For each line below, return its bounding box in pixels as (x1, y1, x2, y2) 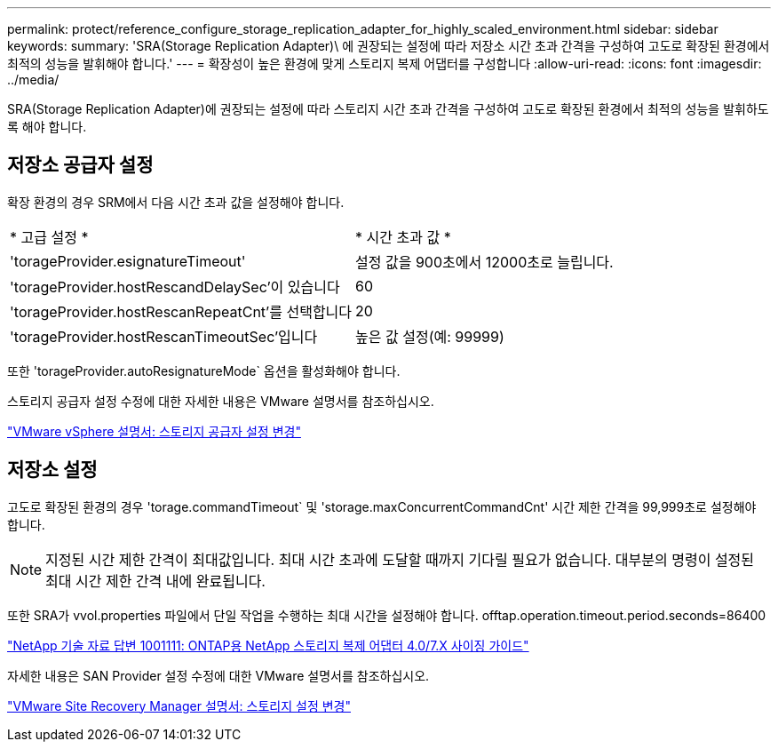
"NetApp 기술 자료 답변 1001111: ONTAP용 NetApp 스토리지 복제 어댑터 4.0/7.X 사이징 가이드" (7, 637, 529, 653)
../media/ (7, 72, 60, 87)
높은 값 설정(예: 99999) (355, 327, 504, 346)
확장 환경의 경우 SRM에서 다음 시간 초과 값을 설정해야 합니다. (7, 194, 345, 210)
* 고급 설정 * (10, 227, 89, 246)
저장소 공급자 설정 (7, 154, 154, 177)
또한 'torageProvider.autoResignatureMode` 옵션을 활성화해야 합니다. (7, 363, 401, 378)
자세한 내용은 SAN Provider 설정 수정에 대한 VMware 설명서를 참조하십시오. (7, 667, 430, 683)
